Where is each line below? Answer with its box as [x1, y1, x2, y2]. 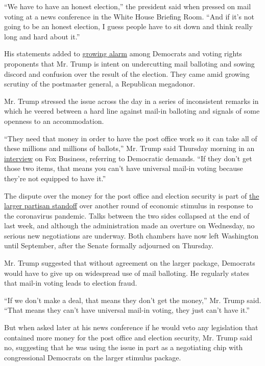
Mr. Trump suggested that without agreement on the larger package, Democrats [4, 257, 255, 268]
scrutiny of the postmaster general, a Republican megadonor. [4, 78, 195, 89]
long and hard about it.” [4, 31, 80, 41]
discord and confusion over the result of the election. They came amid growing [4, 68, 250, 79]
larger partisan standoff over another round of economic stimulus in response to [4, 200, 253, 211]
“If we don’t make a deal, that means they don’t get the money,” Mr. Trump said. [4, 294, 261, 305]
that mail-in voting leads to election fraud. [4, 277, 137, 288]
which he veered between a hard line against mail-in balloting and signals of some [4, 105, 260, 116]
